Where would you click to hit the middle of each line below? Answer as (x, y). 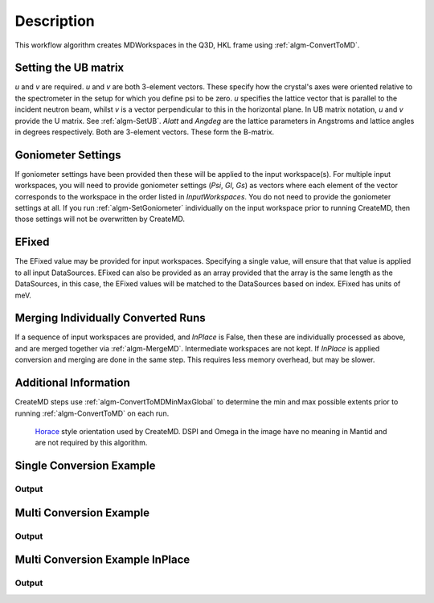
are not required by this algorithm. (91, 443)
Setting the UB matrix (70, 68)
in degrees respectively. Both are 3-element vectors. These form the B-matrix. (145, 132)
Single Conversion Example (85, 466)
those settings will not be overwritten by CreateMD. (100, 219)
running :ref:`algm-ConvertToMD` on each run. (92, 413)
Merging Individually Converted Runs (111, 318)
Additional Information (72, 383)
